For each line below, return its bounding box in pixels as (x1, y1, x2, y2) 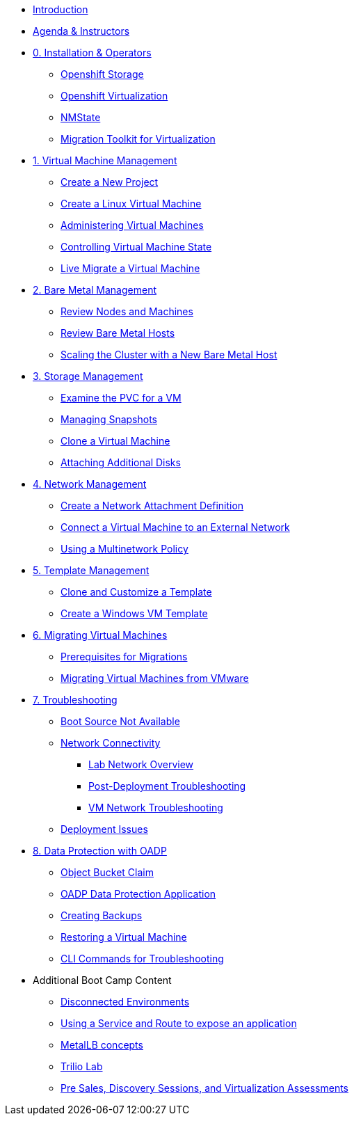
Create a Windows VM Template (61, 607, 208, 619)
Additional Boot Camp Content (33, 974, 172, 986)
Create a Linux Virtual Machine (61, 198, 202, 209)
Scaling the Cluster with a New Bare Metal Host (61, 349, 277, 360)
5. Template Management (33, 564, 150, 576)
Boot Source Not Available (61, 715, 180, 727)
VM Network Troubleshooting (88, 802, 223, 813)
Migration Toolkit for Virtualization (61, 133, 216, 145)
